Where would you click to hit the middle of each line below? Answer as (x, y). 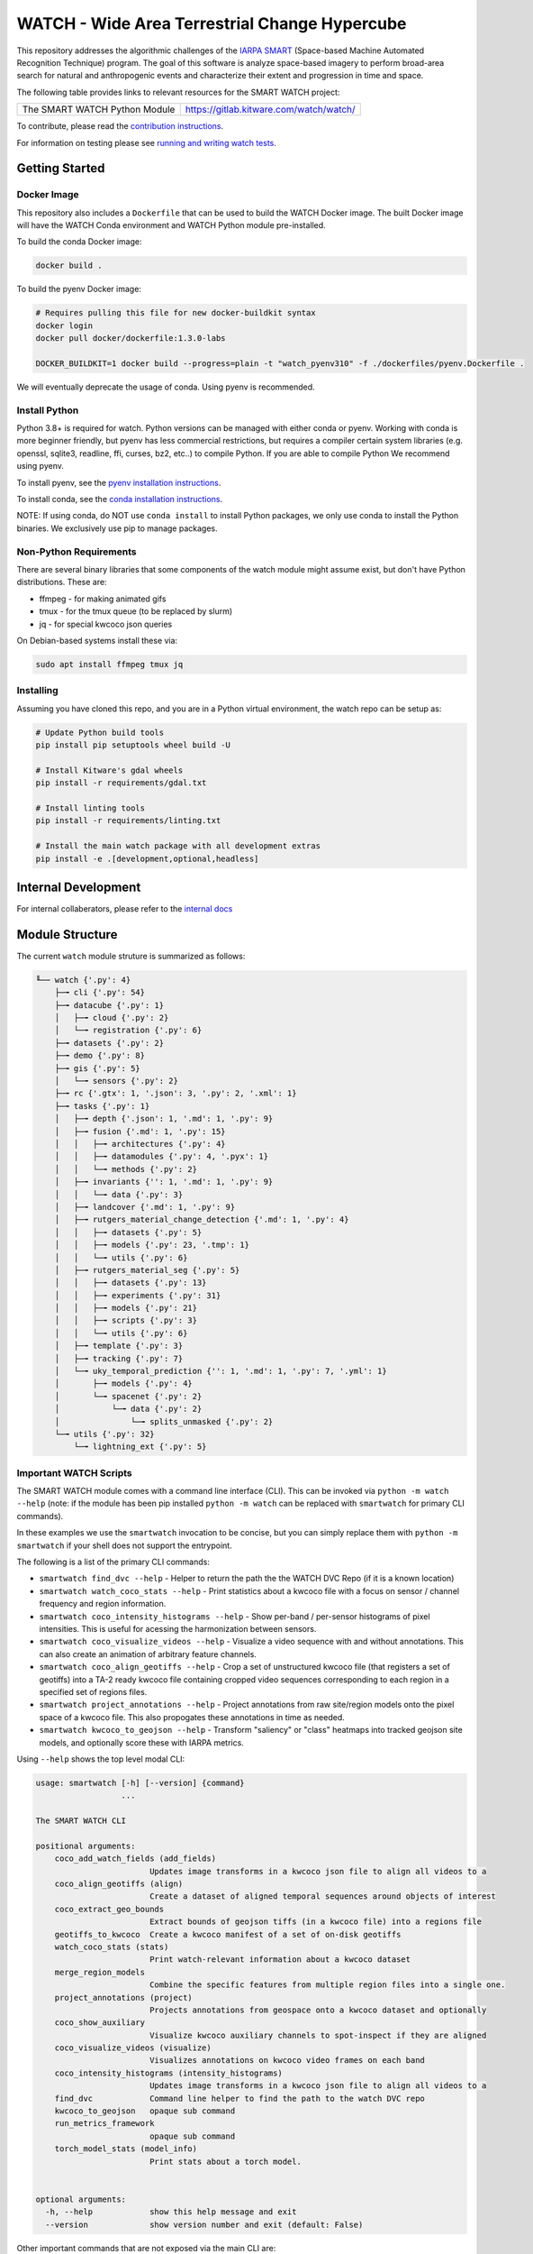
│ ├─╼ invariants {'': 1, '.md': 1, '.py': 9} (164, 1182)
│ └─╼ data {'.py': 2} (128, 1409)
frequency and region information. (103, 1604)
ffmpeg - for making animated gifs (103, 599)
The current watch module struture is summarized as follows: (131, 956)
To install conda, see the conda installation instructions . (120, 499)
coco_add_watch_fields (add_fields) (135, 1859)
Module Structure (67, 935)
